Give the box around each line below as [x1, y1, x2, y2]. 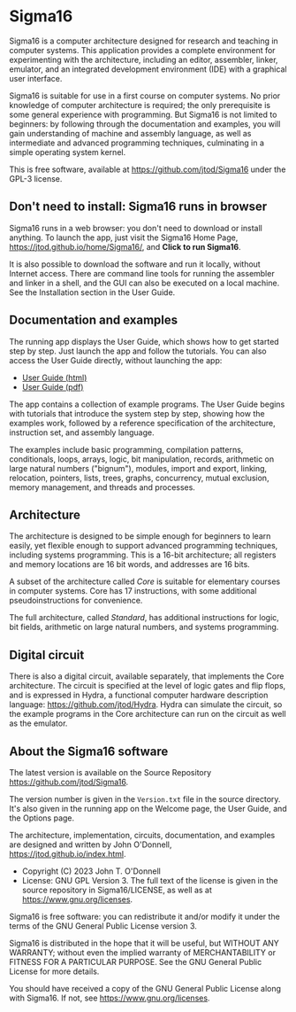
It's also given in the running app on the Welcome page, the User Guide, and [9, 804, 287, 813]
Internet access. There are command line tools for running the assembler [9, 268, 276, 278]
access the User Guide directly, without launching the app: [9, 354, 223, 365]
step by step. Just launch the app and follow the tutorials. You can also [9, 346, 267, 356]
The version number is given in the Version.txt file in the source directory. [9, 794, 281, 804]
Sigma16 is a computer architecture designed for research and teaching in [9, 35, 278, 46]
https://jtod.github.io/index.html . [9, 849, 126, 859]
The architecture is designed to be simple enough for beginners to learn [9, 531, 271, 541]
